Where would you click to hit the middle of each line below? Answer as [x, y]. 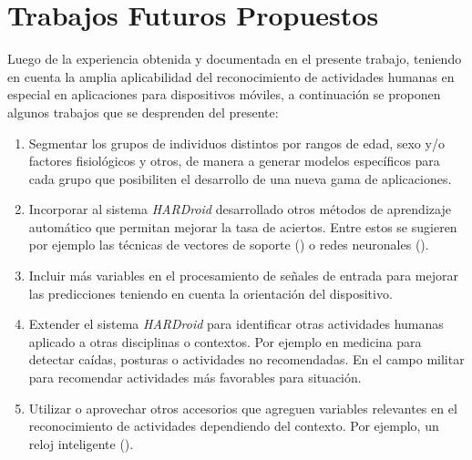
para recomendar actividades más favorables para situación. [195, 378]
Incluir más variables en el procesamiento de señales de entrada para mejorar [243, 276]
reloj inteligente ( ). [81, 443]
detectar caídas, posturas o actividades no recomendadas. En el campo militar [246, 359]
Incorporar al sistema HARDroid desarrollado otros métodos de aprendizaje [240, 209]
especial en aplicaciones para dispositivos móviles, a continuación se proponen [224, 94]
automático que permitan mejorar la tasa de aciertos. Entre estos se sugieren [243, 226]
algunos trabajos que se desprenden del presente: [143, 112]
